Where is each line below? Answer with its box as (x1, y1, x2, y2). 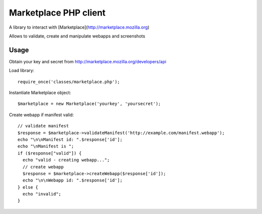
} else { (17, 184, 38, 190)
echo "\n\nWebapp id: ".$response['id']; (22, 178, 123, 183)
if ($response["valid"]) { (17, 150, 82, 156)
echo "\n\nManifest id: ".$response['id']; (17, 137, 123, 142)
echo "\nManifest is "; (17, 143, 74, 149)
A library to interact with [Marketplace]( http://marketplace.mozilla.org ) (9, 24, 150, 30)
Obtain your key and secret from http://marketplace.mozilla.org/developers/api (9, 58, 167, 64)
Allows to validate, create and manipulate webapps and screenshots (9, 33, 146, 39)
